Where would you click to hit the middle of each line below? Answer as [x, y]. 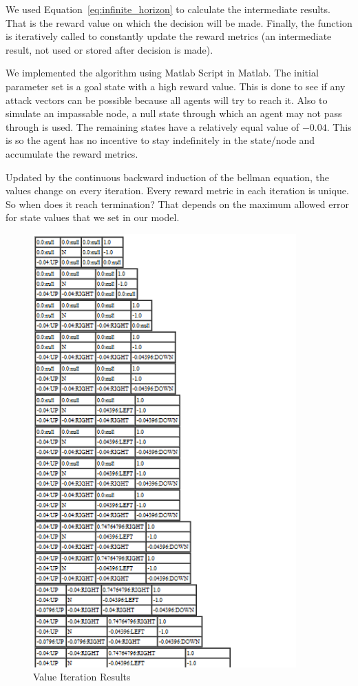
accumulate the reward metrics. [72, 153]
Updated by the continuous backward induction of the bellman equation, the [167, 177]
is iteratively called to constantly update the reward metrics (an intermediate [169, 36]
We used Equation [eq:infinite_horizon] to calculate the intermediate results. [168, 9]
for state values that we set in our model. [93, 217]
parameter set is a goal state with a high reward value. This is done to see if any [176, 86]
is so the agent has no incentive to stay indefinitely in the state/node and [160, 140]
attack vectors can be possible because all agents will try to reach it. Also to [167, 100]
